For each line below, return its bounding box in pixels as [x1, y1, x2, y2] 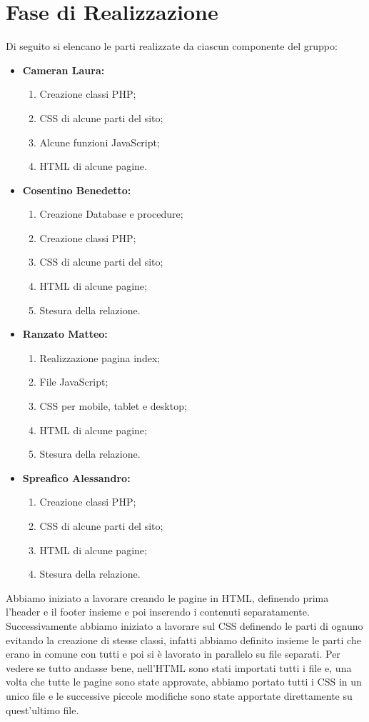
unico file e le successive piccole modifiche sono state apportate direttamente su [6, 688, 353, 703]
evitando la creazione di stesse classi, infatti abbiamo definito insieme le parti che [6, 632, 361, 647]
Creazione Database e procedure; [39, 206, 183, 221]
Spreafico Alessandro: [22, 470, 131, 485]
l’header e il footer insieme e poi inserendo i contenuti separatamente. [6, 604, 310, 619]
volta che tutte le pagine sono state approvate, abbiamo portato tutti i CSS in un [6, 674, 362, 689]
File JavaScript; [39, 374, 108, 389]
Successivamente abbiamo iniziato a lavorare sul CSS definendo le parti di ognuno [6, 618, 363, 633]
